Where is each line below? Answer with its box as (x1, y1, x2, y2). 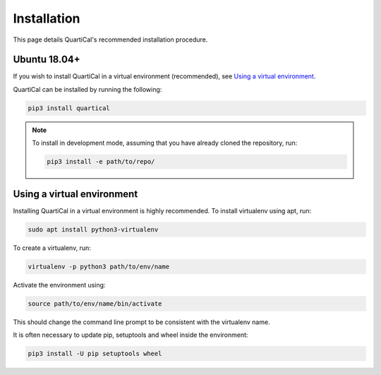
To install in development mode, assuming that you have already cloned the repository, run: (32, 138, 298, 148)
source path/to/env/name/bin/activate (28, 299, 162, 307)
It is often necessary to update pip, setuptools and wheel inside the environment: (13, 331, 248, 339)
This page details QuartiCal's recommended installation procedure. (13, 35, 208, 44)
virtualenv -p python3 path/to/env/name (28, 262, 169, 270)
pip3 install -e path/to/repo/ (47, 157, 155, 166)
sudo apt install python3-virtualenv (28, 225, 159, 233)
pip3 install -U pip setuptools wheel (28, 350, 162, 357)
